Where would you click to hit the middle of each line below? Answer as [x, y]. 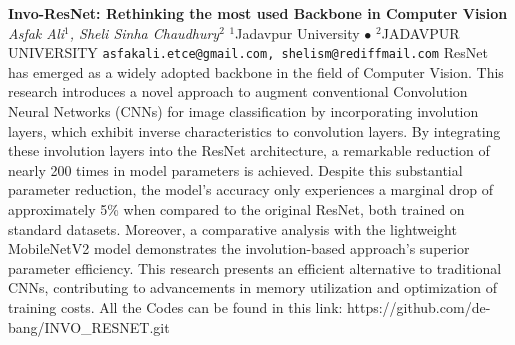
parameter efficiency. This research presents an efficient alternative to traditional [255, 267]
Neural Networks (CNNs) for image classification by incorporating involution [243, 111]
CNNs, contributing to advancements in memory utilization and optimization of [253, 287]
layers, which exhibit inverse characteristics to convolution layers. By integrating [254, 130]
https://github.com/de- [419, 306]
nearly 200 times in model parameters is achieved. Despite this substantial [235, 169]
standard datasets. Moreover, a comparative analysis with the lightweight [232, 228]
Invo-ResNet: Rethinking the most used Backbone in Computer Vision [258, 13]
